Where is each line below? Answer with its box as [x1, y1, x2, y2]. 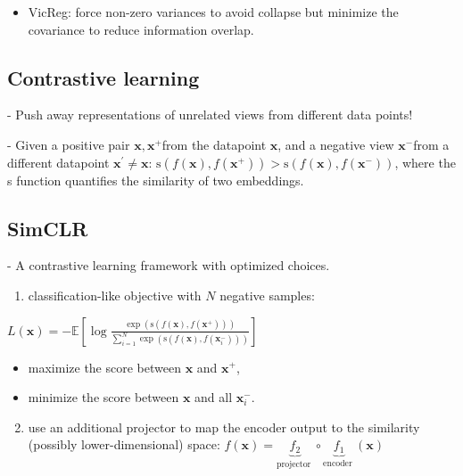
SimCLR [7, 214, 88, 242]
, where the [394, 152, 456, 171]
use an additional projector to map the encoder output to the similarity [28, 417, 420, 436]
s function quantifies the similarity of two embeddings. [7, 170, 304, 189]
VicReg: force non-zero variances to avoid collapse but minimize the [28, 3, 399, 21]
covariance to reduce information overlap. [28, 20, 254, 38]
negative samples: [219, 285, 315, 304]
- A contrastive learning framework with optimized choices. [7, 256, 330, 275]
